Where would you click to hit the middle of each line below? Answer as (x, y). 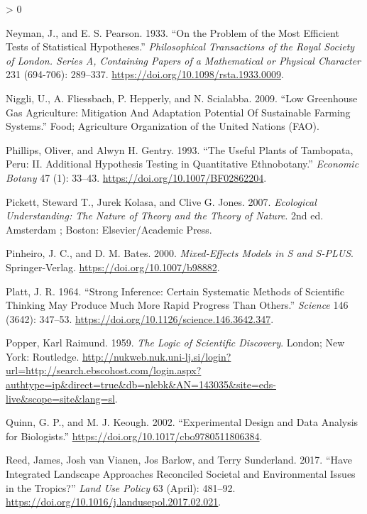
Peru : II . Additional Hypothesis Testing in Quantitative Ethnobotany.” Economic (182, 164)
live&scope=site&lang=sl (60, 398)
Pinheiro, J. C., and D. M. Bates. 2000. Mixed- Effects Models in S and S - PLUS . (180, 253)
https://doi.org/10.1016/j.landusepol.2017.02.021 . (114, 502)
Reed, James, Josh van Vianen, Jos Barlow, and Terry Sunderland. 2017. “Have (179, 460)
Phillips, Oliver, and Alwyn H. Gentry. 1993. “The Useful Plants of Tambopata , (180, 149)
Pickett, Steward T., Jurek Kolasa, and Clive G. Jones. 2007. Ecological (161, 201)
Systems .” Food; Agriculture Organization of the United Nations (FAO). (163, 126)
